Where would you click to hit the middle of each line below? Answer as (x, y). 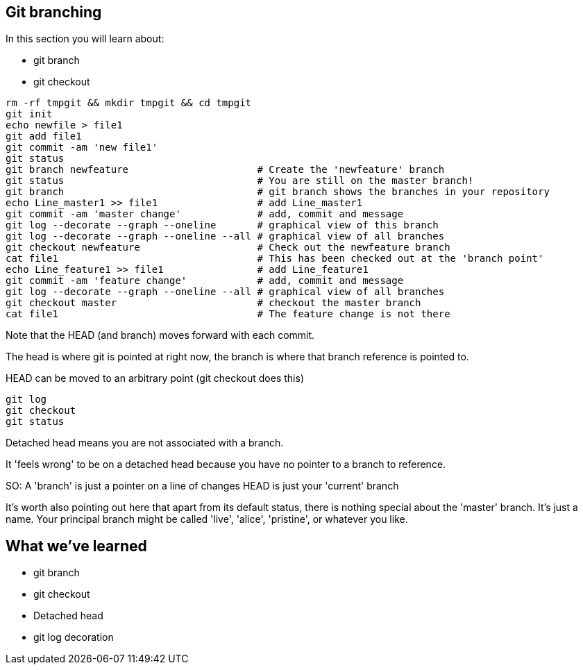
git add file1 (44, 136)
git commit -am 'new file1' (82, 148)
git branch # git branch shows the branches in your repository (278, 192)
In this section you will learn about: (85, 39)
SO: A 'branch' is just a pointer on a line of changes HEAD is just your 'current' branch (202, 486)
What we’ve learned (76, 546)
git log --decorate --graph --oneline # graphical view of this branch (222, 225)
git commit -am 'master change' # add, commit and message (205, 214)
